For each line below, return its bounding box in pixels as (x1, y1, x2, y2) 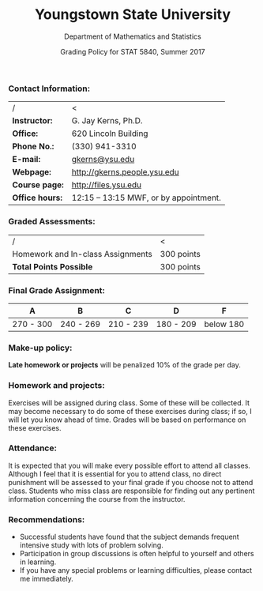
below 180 (204, 318, 245, 329)
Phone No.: (12, 141, 54, 152)
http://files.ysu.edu (71, 179, 142, 190)
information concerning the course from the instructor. (8, 494, 186, 503)
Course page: (12, 179, 65, 190)
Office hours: (12, 192, 63, 203)
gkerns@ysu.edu (71, 154, 135, 165)
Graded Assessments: (8, 216, 96, 227)
